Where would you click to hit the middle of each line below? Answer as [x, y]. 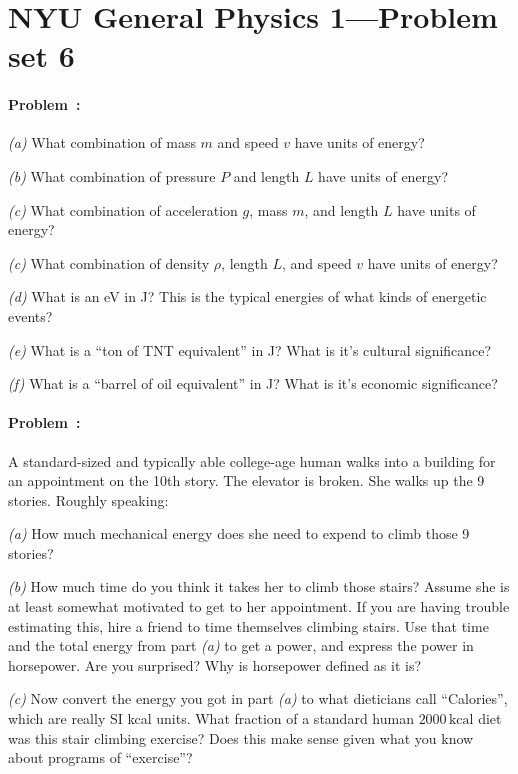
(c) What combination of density [109, 262]
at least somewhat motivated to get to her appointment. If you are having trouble [259, 606]
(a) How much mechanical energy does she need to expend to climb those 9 [239, 533]
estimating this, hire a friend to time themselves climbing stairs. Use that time [248, 625]
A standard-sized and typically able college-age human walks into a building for [252, 460]
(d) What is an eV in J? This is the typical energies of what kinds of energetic [247, 296]
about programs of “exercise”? [100, 757]
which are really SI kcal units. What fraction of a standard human [211, 718]
